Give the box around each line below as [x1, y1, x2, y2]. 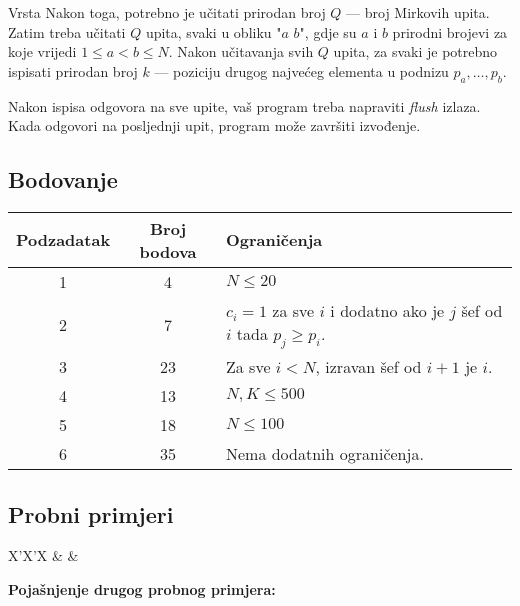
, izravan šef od [315, 355, 422, 379]
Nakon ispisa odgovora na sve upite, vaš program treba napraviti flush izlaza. [8, 95, 481, 116]
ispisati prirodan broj [8, 60, 138, 81]
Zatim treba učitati [8, 21, 126, 42]
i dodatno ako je [330, 298, 445, 322]
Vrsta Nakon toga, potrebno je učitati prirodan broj [8, 2, 326, 22]
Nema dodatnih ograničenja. [225, 442, 424, 466]
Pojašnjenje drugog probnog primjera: [8, 578, 276, 599]
